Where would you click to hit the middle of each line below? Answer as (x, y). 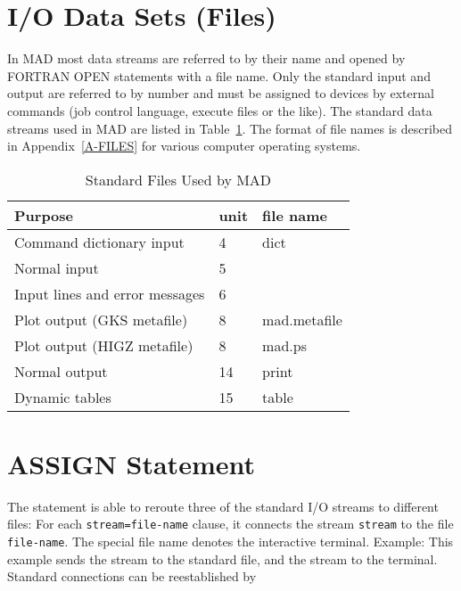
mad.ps (284, 345)
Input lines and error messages (110, 293)
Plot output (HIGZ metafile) (104, 345)
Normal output (61, 371)
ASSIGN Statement (131, 463)
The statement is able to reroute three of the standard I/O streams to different (223, 506)
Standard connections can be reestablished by (132, 576)
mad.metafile (302, 319)
